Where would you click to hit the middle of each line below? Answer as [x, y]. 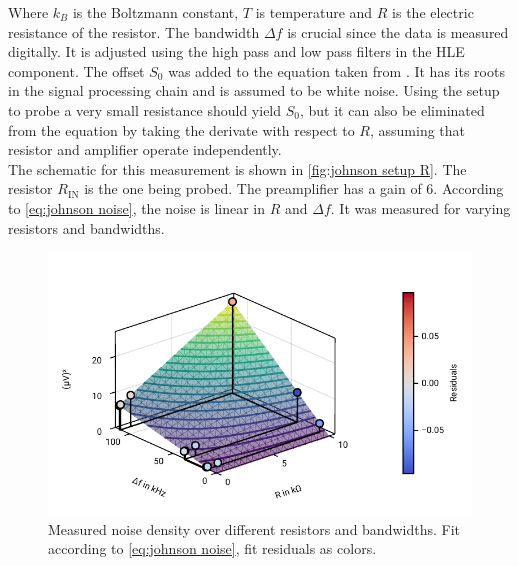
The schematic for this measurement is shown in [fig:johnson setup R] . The [237, 168]
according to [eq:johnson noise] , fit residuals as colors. [212, 548]
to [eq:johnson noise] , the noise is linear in [137, 207]
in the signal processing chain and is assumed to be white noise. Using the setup [254, 90]
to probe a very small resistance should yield [145, 109]
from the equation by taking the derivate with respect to [181, 129]
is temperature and [314, 12]
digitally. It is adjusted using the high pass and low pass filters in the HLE [236, 51]
